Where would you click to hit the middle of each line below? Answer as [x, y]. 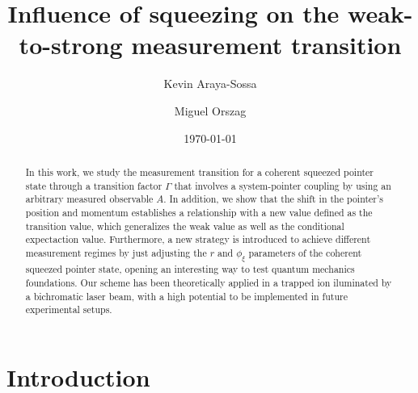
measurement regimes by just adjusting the [116, 252]
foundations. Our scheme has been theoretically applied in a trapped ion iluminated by [209, 282]
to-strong [71, 45]
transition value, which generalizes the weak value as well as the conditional [185, 226]
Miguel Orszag [210, 110]
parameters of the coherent [305, 252]
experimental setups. [69, 309]
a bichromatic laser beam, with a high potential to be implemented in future [186, 296]
